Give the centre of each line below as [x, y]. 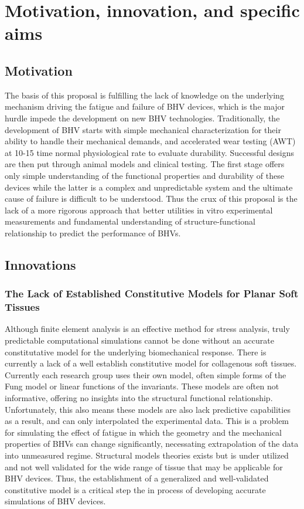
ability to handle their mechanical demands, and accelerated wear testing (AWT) [150, 141]
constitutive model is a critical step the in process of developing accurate [135, 489]
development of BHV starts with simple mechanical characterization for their [143, 129]
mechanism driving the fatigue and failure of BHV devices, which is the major [145, 106]
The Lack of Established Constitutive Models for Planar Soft [152, 293]
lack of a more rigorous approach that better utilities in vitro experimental [139, 210]
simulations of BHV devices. [55, 501]
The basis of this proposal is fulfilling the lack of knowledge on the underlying [144, 95]
